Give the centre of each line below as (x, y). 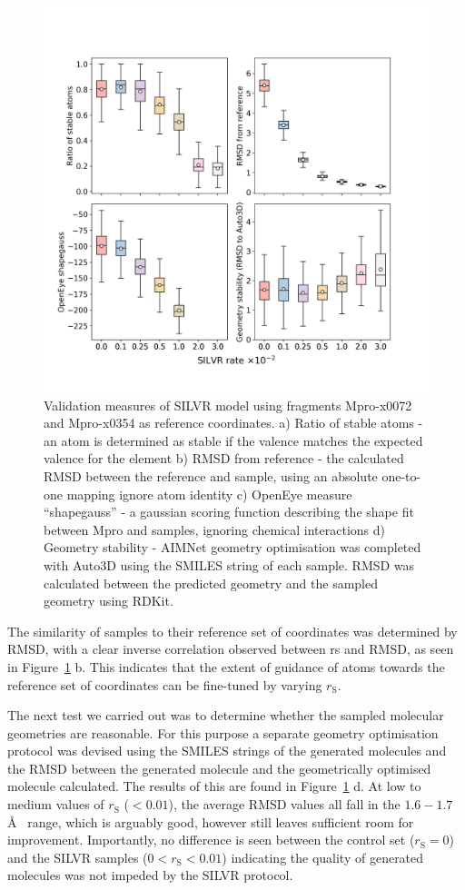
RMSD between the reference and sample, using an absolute (211, 475)
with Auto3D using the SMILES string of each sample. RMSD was (229, 564)
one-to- (401, 475)
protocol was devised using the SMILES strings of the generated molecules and (227, 751)
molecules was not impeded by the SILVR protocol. (150, 875)
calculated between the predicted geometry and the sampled (211, 583)
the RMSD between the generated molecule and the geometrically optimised (219, 768)
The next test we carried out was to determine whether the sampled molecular (226, 715)
